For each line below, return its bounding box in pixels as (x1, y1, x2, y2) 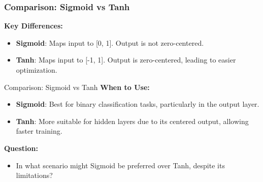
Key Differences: (4, 20, 63, 31)
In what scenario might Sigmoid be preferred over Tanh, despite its (16, 160, 225, 170)
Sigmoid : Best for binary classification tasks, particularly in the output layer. (16, 99, 259, 109)
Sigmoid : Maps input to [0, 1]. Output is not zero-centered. (16, 37, 204, 48)
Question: (4, 142, 38, 153)
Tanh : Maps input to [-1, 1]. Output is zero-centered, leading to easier (16, 54, 236, 65)
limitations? (16, 170, 53, 180)
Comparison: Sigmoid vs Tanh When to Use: (4, 81, 150, 92)
